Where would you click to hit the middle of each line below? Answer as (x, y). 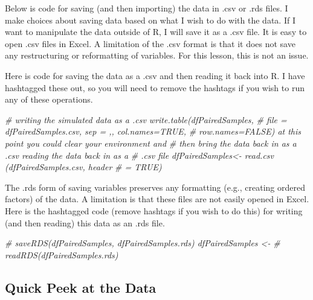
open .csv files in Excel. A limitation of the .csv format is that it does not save (150, 43)
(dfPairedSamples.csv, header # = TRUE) (83, 167)
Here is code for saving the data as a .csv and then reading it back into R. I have (155, 75)
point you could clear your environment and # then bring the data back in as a (151, 143)
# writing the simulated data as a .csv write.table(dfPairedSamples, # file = (146, 119)
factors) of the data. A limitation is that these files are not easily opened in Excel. (157, 199)
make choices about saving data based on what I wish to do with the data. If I (150, 20)
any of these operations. (49, 99)
